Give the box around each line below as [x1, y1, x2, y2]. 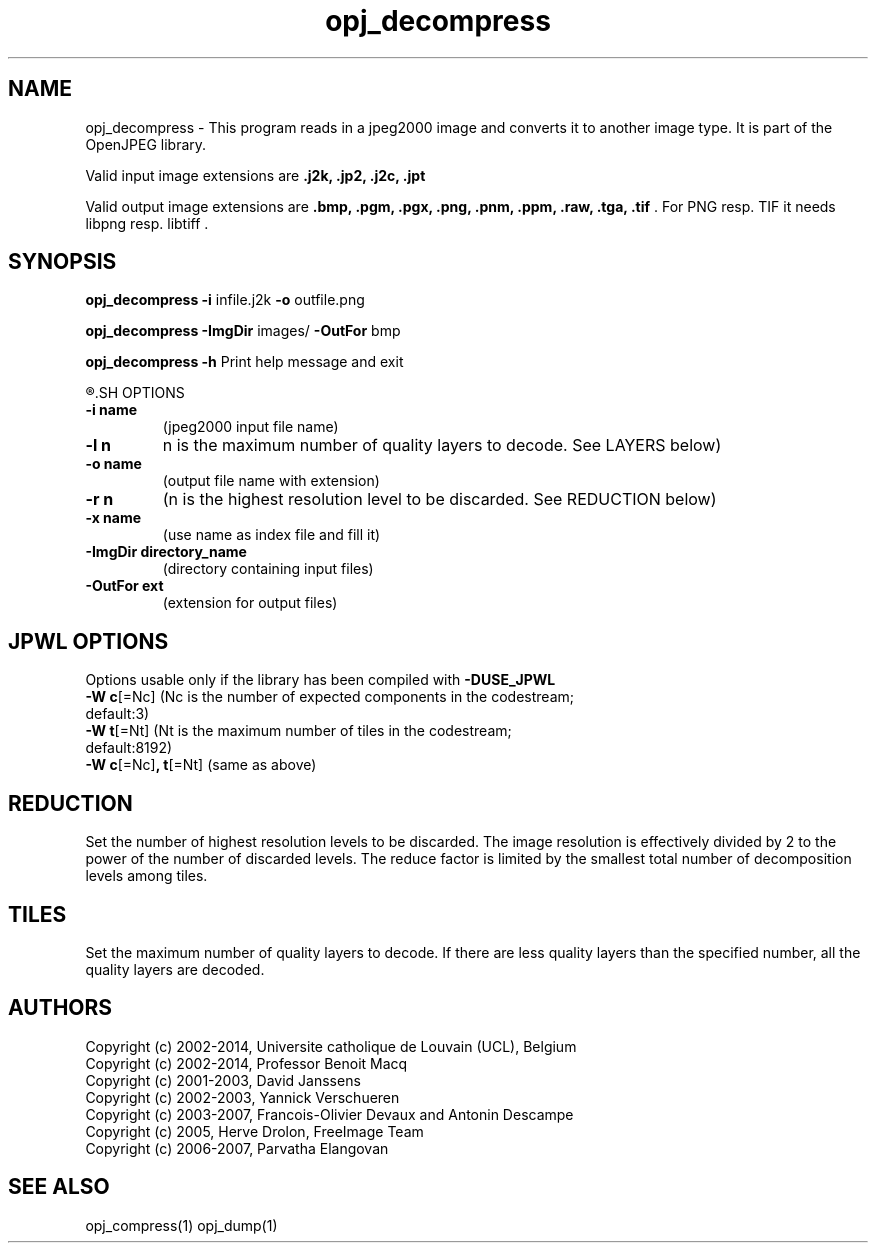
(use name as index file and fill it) [162, 526, 381, 544]
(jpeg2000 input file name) [162, 418, 339, 436]
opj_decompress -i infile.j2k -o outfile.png [85, 291, 365, 309]
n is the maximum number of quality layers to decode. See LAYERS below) [162, 435, 722, 456]
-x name [85, 509, 142, 527]
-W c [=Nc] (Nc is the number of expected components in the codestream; [85, 688, 574, 706]
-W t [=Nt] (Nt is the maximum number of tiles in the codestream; [85, 722, 512, 740]
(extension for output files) [162, 594, 338, 612]
